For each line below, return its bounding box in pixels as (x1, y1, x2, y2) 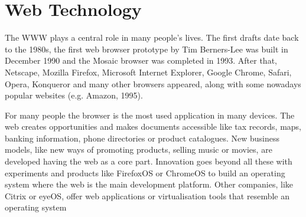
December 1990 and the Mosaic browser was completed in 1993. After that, (5, 54, 277, 67)
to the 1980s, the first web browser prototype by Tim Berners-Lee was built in (5, 42, 288, 55)
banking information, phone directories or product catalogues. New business (5, 131, 279, 144)
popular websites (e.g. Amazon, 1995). (5, 89, 143, 101)
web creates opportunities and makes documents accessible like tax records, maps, (5, 120, 301, 133)
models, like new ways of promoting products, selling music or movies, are (5, 143, 272, 156)
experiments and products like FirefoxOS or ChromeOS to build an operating (5, 166, 285, 179)
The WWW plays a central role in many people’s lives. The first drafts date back (5, 31, 299, 44)
